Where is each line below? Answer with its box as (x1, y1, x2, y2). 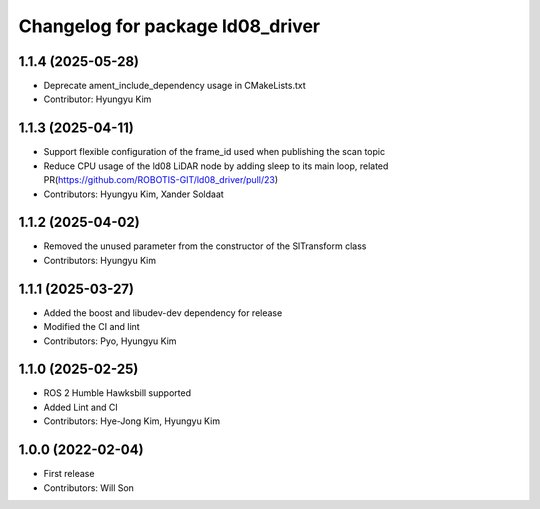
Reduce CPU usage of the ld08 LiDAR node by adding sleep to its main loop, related (43, 160, 389, 172)
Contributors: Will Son (43, 481, 135, 494)
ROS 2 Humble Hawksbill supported (43, 387, 192, 399)
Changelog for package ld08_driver (18, 15, 320, 37)
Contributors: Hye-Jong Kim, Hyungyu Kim (43, 415, 220, 427)
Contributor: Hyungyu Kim (43, 93, 152, 105)
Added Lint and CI (43, 401, 119, 413)
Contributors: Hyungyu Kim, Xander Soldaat (43, 188, 224, 200)
